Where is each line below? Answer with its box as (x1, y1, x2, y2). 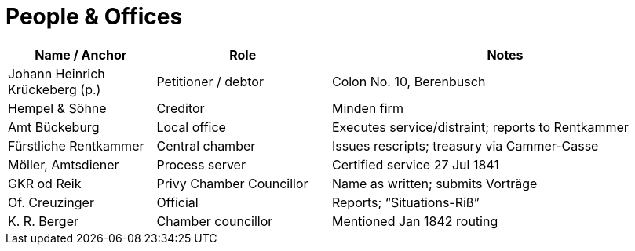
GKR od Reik (8, 175, 82, 191)
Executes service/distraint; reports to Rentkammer (331, 118, 629, 135)
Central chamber (156, 137, 256, 154)
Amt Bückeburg (8, 118, 100, 135)
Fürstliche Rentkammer (8, 137, 144, 154)
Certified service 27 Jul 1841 (331, 156, 499, 173)
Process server (156, 156, 246, 173)
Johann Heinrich (8, 65, 105, 82)
